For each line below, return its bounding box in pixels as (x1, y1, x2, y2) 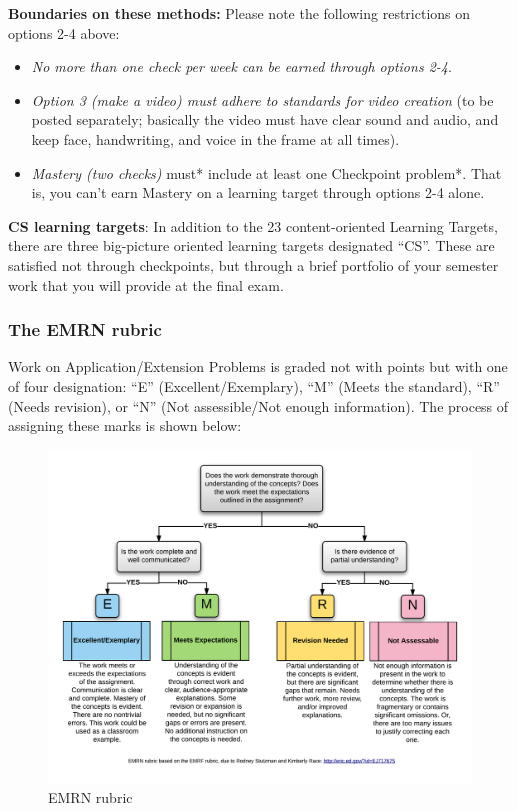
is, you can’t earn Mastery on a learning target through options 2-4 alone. (31, 182, 485, 203)
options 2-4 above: (8, 22, 120, 43)
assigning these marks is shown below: (8, 415, 242, 436)
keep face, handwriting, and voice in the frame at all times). (31, 128, 400, 149)
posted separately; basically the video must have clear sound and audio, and (31, 109, 499, 130)
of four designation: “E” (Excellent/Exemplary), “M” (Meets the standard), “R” (8, 375, 500, 396)
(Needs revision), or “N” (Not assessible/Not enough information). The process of (8, 395, 509, 416)
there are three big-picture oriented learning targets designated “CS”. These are (8, 235, 495, 256)
